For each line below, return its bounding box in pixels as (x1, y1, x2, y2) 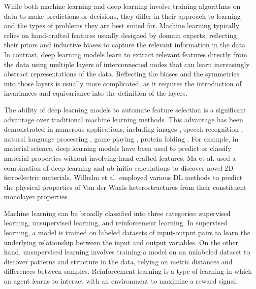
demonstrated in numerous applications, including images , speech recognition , (4, 124, 243, 134)
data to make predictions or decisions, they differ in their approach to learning (4, 10, 241, 21)
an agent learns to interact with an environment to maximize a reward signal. (4, 276, 238, 286)
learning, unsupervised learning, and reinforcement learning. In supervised (4, 217, 227, 228)
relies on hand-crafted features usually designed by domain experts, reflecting (4, 30, 237, 40)
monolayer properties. (4, 191, 69, 202)
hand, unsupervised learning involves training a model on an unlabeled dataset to (4, 247, 250, 257)
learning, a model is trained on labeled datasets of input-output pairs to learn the (4, 227, 251, 238)
